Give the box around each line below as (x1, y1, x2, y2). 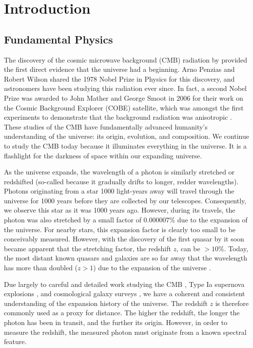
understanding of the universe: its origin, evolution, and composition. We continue (4, 131, 249, 141)
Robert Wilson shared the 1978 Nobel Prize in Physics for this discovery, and (4, 73, 235, 84)
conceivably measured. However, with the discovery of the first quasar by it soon (4, 234, 244, 244)
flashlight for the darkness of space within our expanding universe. (4, 150, 202, 160)
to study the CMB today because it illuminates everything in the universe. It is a (4, 140, 247, 151)
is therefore (215, 298, 249, 308)
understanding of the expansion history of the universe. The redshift (4, 298, 208, 308)
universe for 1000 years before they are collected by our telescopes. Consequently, (4, 195, 247, 205)
